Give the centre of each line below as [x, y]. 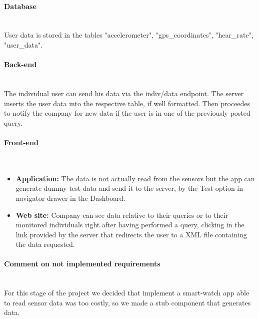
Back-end [20, 64]
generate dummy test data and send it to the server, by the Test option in [129, 188]
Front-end [21, 142]
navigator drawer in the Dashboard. [70, 198]
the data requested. [45, 244]
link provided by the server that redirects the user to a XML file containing [131, 234]
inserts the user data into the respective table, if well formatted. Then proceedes [127, 103]
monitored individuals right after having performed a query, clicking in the [130, 225]
